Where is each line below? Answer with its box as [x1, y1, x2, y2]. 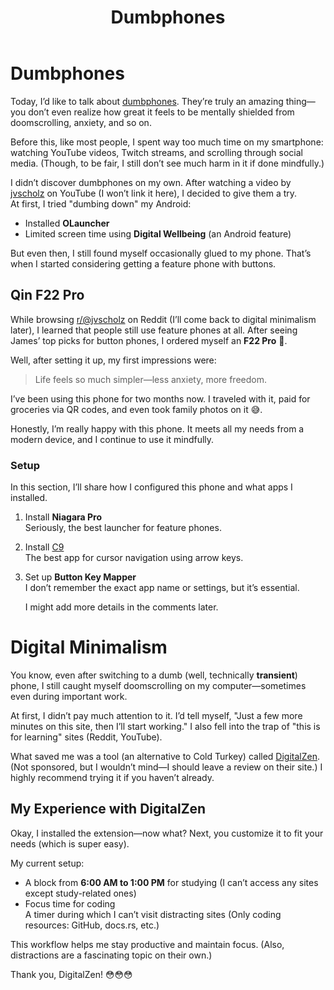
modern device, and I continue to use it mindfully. [10, 433, 215, 445]
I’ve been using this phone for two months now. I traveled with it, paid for [10, 392, 311, 405]
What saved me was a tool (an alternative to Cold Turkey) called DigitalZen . [10, 750, 321, 762]
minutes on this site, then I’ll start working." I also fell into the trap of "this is [10, 720, 321, 732]
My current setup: [10, 857, 85, 869]
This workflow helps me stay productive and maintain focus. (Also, [10, 938, 285, 950]
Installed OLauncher [24, 217, 110, 229]
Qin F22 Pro [10, 287, 85, 304]
